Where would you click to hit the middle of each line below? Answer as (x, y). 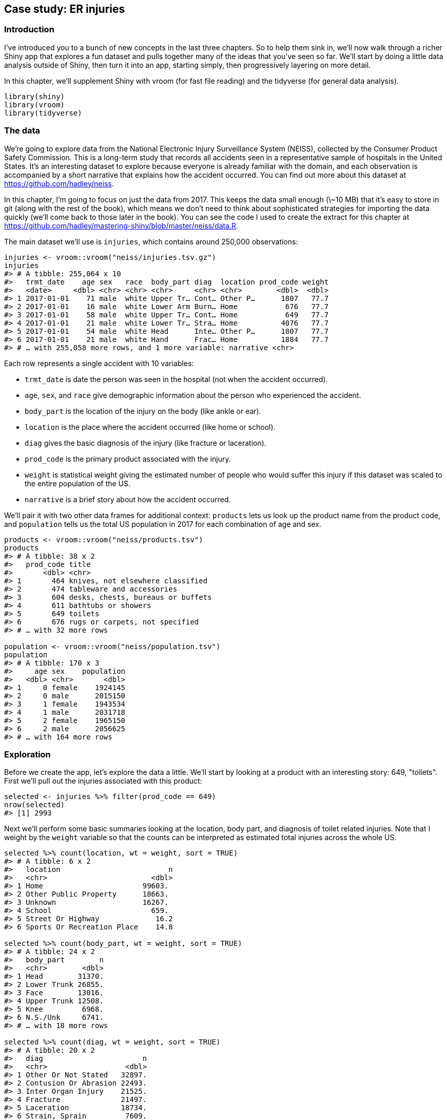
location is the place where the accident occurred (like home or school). (150, 427)
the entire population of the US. (78, 483)
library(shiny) (35, 96)
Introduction (29, 30)
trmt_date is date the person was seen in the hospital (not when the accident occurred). (176, 379)
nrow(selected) (35, 805)
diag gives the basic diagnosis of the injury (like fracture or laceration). (145, 443)
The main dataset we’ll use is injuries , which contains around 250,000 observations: (151, 241)
